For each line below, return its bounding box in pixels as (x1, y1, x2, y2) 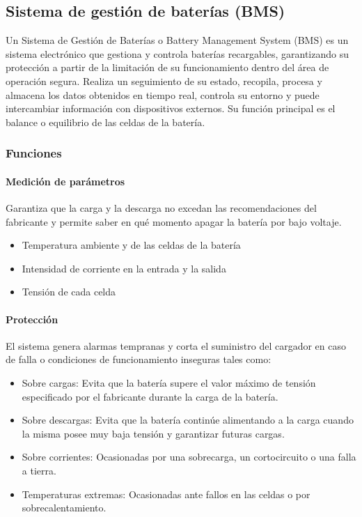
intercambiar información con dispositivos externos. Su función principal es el (6, 101, 336, 116)
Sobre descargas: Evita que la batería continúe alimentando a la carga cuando (22, 412, 354, 427)
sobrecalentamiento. (22, 500, 107, 515)
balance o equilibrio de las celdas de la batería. (6, 114, 205, 129)
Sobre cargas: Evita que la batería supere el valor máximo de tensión (22, 375, 316, 389)
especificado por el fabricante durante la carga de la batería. (22, 389, 278, 403)
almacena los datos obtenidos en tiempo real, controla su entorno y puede (6, 87, 320, 102)
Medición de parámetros (6, 173, 125, 188)
